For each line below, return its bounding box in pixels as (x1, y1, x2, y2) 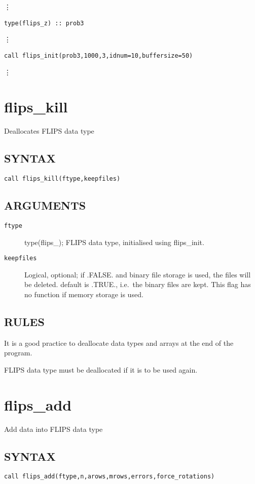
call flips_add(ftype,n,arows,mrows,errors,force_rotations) (4, 473, 215, 480)
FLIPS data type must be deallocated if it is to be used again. (4, 364, 198, 375)
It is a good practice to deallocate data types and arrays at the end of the (4, 337, 234, 348)
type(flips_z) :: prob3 (4, 19, 84, 27)
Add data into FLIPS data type (4, 423, 103, 434)
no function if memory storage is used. (24, 289, 143, 299)
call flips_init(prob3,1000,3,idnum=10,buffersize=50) (4, 52, 193, 59)
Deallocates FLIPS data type (4, 126, 94, 136)
